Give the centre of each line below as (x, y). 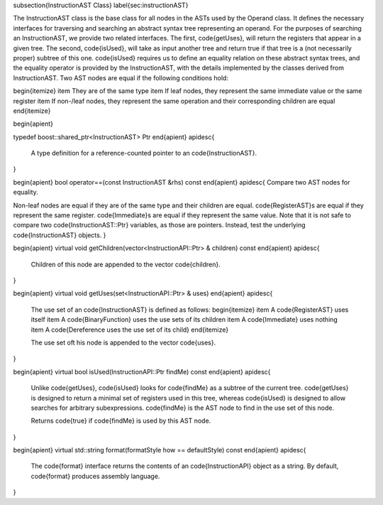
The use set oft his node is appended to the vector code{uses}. (123, 342)
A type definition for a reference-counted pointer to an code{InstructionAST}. (144, 153)
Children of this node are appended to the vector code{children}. (126, 264)
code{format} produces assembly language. (95, 476)
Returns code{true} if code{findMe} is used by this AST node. (121, 421)
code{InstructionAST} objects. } (60, 235)
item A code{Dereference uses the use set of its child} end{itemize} (130, 330)
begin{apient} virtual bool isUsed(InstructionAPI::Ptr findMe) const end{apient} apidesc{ (142, 371)
